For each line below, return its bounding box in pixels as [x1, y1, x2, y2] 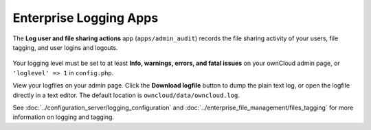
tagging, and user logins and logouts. [12, 43, 118, 51]
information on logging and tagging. [12, 113, 115, 121]
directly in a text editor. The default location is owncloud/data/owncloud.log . [12, 91, 240, 99]
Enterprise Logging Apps [12, 10, 159, 25]
